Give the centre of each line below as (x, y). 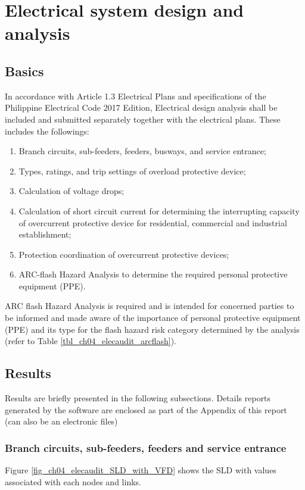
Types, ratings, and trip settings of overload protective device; (132, 171)
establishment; (45, 234)
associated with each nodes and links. (73, 481)
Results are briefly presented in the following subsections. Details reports (138, 398)
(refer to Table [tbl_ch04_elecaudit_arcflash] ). (91, 341)
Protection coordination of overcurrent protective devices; (124, 254)
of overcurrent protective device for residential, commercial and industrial (153, 222)
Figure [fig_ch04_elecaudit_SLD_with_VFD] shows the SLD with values (141, 470)
